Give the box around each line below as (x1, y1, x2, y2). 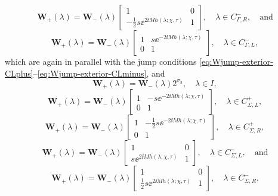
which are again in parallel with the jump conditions (5, 55, 197, 67)
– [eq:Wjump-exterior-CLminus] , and (33, 67, 165, 79)
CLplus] (5, 67, 33, 79)
